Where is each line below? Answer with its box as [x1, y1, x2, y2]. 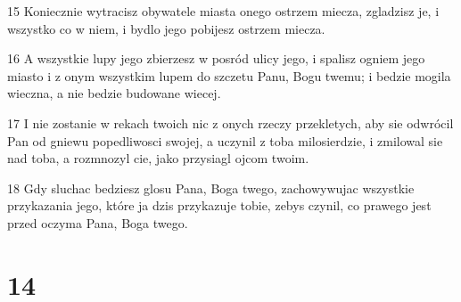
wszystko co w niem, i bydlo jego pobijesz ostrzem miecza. [7, 19, 325, 37]
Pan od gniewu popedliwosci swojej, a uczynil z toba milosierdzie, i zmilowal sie [7, 131, 443, 150]
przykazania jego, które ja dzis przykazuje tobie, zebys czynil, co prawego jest [7, 196, 432, 215]
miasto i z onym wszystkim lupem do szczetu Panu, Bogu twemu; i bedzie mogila [7, 66, 451, 85]
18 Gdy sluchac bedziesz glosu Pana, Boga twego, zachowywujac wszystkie [7, 178, 415, 197]
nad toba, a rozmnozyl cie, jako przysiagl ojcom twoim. [7, 149, 309, 167]
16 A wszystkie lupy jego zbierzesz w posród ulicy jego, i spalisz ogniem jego [7, 49, 425, 68]
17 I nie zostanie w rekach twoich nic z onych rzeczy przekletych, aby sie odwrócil [7, 113, 454, 132]
